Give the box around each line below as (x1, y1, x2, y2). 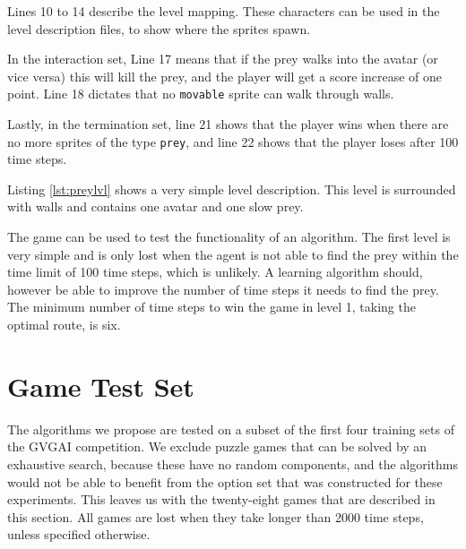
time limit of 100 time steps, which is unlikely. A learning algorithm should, (7, 262, 423, 281)
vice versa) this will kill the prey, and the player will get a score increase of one (7, 66, 443, 85)
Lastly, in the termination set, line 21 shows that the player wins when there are (7, 115, 449, 133)
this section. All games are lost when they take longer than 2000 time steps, (7, 507, 424, 526)
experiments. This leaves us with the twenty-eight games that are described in (7, 490, 436, 509)
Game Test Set (7, 367, 194, 404)
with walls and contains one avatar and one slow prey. (7, 197, 304, 216)
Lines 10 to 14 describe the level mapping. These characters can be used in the (7, 2, 440, 20)
